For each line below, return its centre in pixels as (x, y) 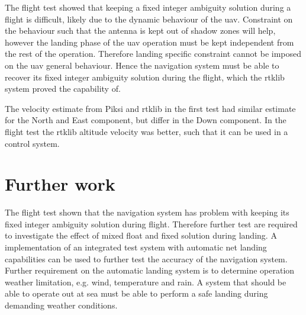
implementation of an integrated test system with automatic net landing (136, 247)
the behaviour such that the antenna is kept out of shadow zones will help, (140, 30)
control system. (32, 143)
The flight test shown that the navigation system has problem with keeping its (147, 212)
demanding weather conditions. (61, 305)
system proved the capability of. (63, 89)
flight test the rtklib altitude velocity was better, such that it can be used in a (146, 131)
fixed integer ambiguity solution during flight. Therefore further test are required (151, 224)
